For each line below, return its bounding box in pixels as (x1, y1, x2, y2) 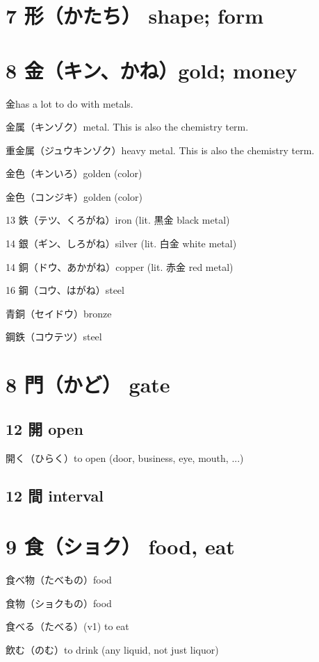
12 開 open (6, 417, 83, 439)
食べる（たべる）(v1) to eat (6, 619, 129, 634)
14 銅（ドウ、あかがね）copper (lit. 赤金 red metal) (6, 259, 234, 274)
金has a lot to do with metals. (6, 96, 133, 110)
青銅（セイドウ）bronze (6, 306, 112, 320)
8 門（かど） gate (6, 370, 170, 399)
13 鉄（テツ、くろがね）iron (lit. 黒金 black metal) (6, 213, 230, 227)
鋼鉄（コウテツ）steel (6, 329, 102, 344)
